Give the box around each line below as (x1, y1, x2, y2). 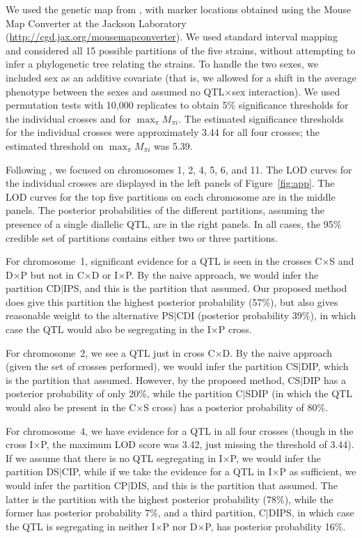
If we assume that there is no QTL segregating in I (6, 450, 223, 465)
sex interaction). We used (232, 84, 340, 98)
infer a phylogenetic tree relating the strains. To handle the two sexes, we (6, 56, 319, 71)
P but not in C (20, 267, 84, 282)
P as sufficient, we (279, 464, 356, 479)
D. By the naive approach (222, 345, 333, 360)
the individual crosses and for (6, 111, 131, 125)
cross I (6, 437, 33, 452)
